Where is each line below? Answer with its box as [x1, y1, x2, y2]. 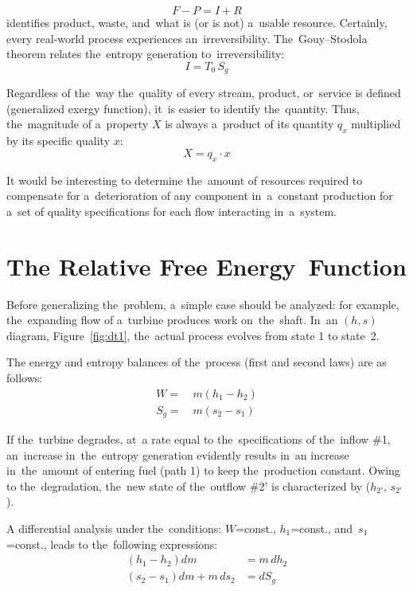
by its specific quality [6, 132, 111, 149]
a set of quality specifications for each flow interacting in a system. [6, 202, 337, 219]
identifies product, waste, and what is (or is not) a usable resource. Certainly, [6, 14, 388, 30]
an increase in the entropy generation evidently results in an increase [6, 446, 349, 463]
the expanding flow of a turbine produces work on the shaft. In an [6, 311, 338, 328]
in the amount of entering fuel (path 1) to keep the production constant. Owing [6, 462, 400, 479]
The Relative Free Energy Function [6, 249, 407, 282]
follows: [6, 369, 43, 386]
